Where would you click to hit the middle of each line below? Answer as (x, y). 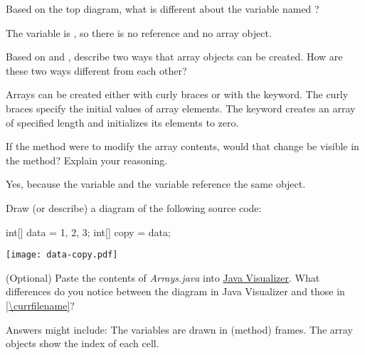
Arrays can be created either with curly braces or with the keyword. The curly (177, 94)
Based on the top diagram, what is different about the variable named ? (163, 9)
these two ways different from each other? (96, 70)
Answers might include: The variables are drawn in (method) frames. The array (179, 329)
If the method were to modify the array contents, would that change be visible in (182, 146)
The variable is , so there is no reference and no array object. (139, 32)
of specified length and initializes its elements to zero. (122, 122)
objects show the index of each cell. (83, 343)
